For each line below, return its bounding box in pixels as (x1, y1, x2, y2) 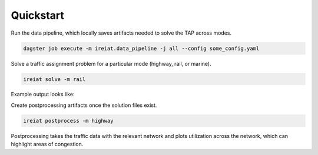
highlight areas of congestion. (11, 141, 84, 148)
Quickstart (11, 9, 65, 22)
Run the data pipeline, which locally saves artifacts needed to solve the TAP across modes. (11, 29, 232, 36)
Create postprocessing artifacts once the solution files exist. (11, 102, 157, 109)
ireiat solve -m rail (23, 76, 86, 82)
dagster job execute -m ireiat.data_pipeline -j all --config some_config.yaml (23, 45, 260, 52)
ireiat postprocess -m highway (23, 117, 114, 124)
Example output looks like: (11, 91, 75, 98)
